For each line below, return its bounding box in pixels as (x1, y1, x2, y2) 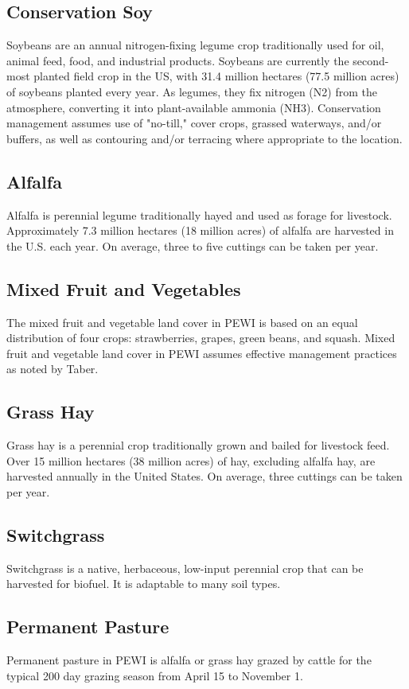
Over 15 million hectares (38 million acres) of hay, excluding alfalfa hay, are (6, 452, 376, 469)
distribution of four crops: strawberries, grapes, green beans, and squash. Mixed (6, 329, 395, 346)
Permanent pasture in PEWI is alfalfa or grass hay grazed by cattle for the (6, 652, 372, 668)
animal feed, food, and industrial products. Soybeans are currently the (6, 52, 349, 68)
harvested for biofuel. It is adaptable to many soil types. (6, 575, 281, 592)
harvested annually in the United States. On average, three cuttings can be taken (6, 468, 403, 485)
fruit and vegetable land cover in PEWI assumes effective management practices (6, 344, 397, 361)
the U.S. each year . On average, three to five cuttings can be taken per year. (6, 237, 379, 254)
